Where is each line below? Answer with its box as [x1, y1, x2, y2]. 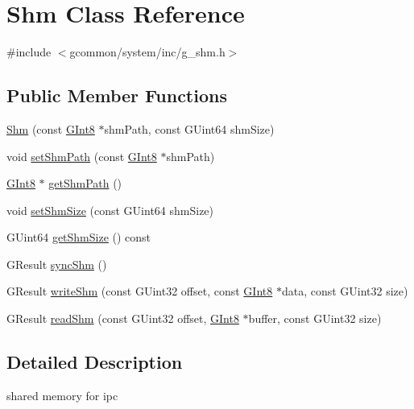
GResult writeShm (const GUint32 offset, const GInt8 [6, 283, 273, 300]
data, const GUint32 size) [281, 283, 408, 300]
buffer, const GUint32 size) [248, 310, 382, 327]
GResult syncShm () [6, 255, 107, 272]
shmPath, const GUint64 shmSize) [104, 120, 275, 137]
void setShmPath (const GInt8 [6, 147, 157, 164]
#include [6, 43, 52, 60]
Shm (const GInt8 [6, 120, 95, 137]
